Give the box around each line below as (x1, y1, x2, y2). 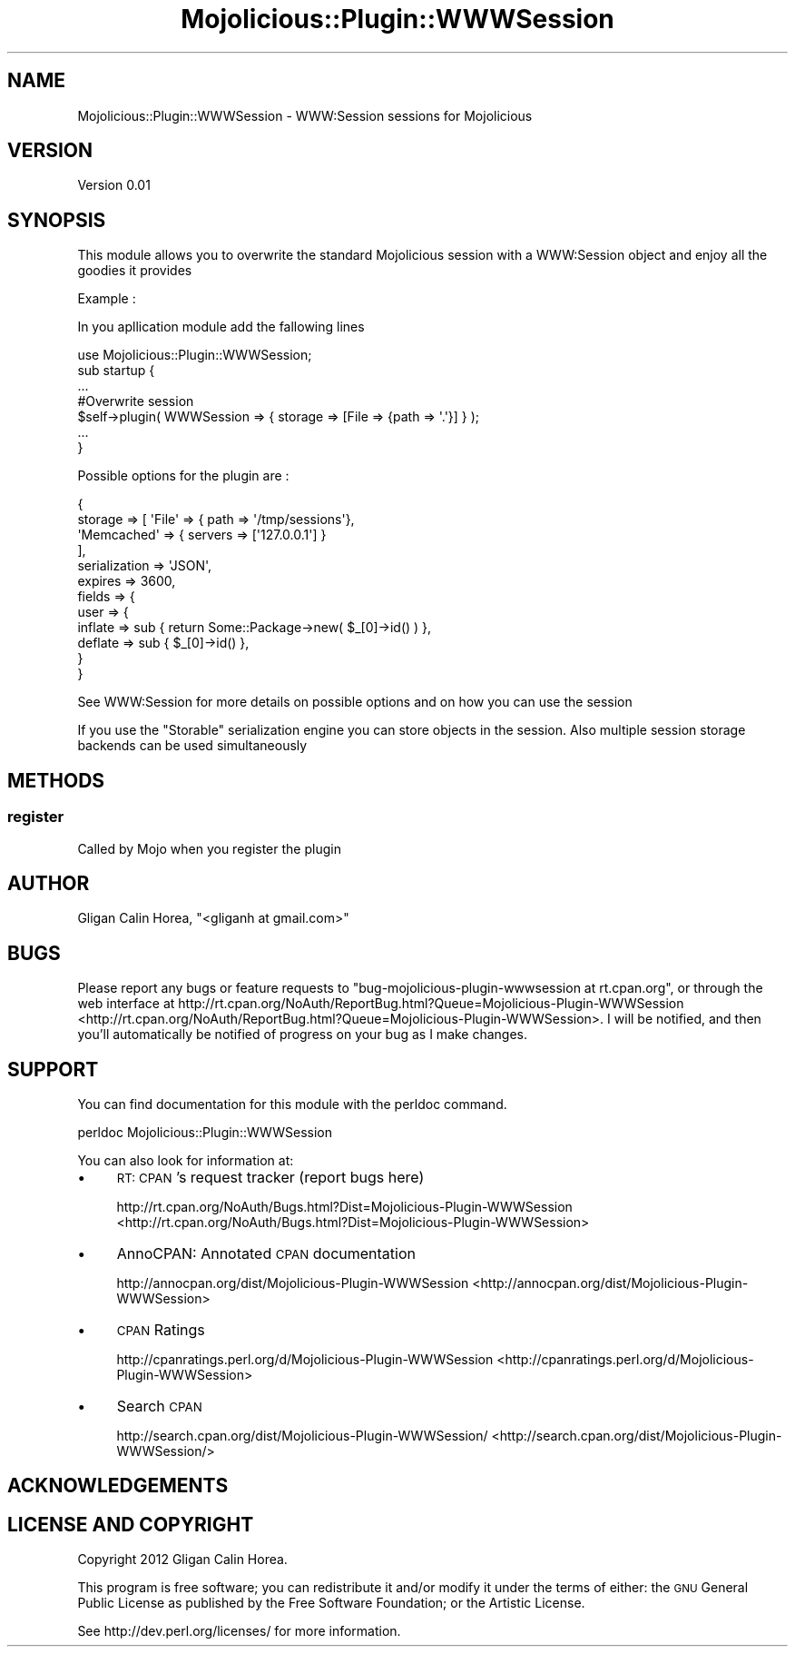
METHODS (7, 768, 105, 792)
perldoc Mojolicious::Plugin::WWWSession (77, 1124, 333, 1141)
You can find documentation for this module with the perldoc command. (77, 1096, 507, 1113)
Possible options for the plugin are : (77, 468, 290, 484)
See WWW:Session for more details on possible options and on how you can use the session (77, 694, 633, 710)
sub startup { (77, 362, 155, 379)
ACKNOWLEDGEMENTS (7, 1474, 229, 1498)
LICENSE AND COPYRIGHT (7, 1512, 254, 1536)
